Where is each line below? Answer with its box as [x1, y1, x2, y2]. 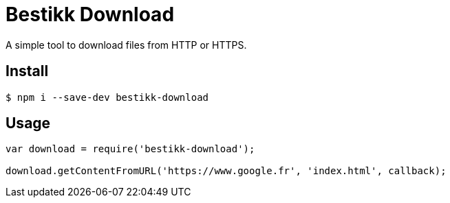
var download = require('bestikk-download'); [6, 143, 255, 155]
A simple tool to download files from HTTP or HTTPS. [6, 38, 247, 51]
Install [6, 62, 49, 80]
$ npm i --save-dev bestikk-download [6, 91, 209, 103]
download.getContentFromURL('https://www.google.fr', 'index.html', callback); [6, 165, 447, 177]
